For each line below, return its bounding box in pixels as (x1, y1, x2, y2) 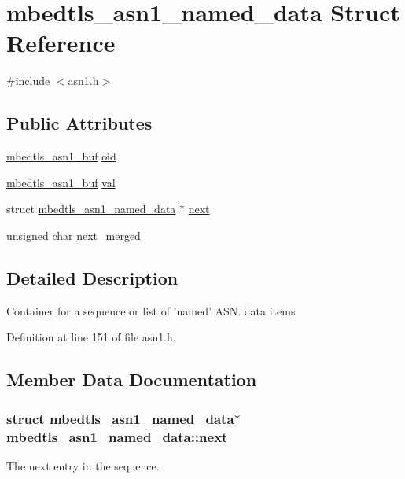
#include (6, 72, 50, 89)
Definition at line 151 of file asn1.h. (6, 329, 176, 345)
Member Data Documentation (6, 367, 257, 392)
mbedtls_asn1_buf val (6, 174, 116, 190)
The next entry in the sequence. (6, 457, 160, 473)
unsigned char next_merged (6, 227, 141, 243)
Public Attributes (6, 111, 153, 135)
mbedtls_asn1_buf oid (6, 148, 116, 164)
